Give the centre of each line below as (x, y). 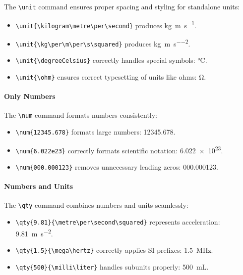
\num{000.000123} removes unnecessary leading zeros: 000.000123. (117, 167)
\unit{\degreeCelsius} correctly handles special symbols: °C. (111, 60)
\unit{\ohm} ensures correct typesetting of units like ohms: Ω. (111, 76)
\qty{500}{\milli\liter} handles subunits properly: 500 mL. (112, 266)
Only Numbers (30, 96)
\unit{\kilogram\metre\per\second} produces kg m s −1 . (106, 24)
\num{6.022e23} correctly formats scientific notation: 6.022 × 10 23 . (119, 149)
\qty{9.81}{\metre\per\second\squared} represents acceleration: (118, 222)
